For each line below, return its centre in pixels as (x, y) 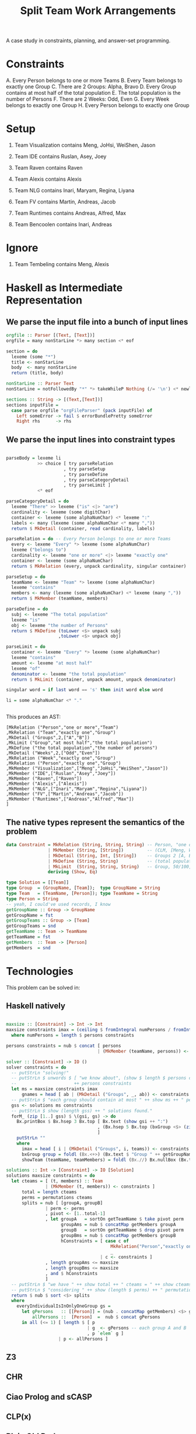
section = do (22, 351)
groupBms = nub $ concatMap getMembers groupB (118, 1235)
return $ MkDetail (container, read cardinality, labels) (83, 528)
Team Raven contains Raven (48, 168)
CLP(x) (19, 1416)
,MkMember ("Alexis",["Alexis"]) (47, 784)
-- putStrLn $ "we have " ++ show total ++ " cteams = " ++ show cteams (101, 1284)
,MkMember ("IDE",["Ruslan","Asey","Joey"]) (61, 774)
